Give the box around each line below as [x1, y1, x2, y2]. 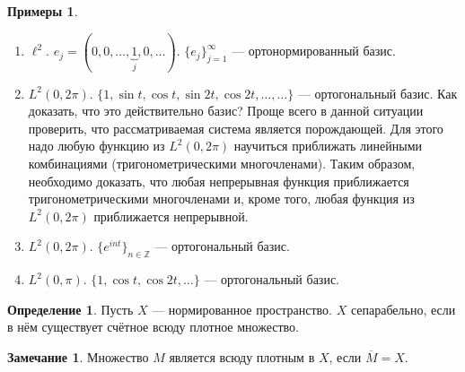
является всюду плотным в [169, 347, 315, 366]
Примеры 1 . [7, 2, 78, 20]
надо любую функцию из [28, 136, 165, 155]
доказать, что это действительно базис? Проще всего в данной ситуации [28, 101, 424, 120]
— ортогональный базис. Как [297, 83, 458, 102]
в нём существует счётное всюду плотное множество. [7, 317, 300, 336]
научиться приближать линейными [233, 136, 423, 155]
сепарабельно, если [350, 299, 456, 318]
